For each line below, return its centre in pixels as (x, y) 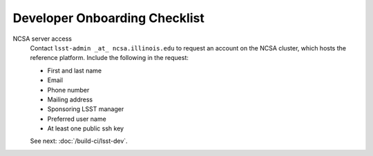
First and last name (75, 70)
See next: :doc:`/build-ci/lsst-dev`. (79, 141)
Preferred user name (77, 119)
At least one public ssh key (86, 128)
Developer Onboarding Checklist (109, 18)
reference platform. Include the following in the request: (109, 58)
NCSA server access (42, 39)
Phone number (68, 90)
